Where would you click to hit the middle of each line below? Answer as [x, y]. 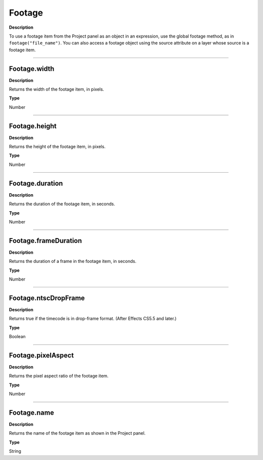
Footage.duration [36, 183]
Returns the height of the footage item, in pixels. [57, 147]
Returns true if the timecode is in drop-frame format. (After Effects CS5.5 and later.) [93, 319]
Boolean [17, 337]
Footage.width [32, 69]
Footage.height [33, 126]
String [15, 451]
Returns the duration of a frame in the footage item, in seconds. [73, 261]
